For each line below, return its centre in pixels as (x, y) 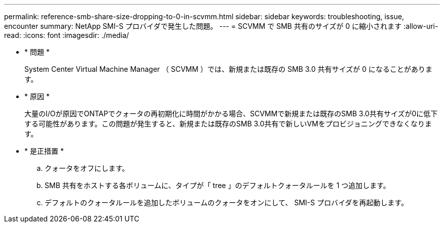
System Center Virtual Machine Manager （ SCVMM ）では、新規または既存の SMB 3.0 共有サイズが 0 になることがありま (229, 69)
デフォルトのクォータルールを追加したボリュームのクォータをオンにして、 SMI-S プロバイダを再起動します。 (227, 202)
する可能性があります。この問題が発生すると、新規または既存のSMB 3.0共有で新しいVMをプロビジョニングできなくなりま (228, 124)
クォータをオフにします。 (87, 168)
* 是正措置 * (44, 151)
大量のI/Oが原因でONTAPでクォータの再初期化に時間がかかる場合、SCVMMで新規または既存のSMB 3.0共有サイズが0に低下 (231, 113)
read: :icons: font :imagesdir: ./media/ (67, 35)
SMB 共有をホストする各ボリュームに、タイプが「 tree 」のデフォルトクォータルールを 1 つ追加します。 (217, 185)
